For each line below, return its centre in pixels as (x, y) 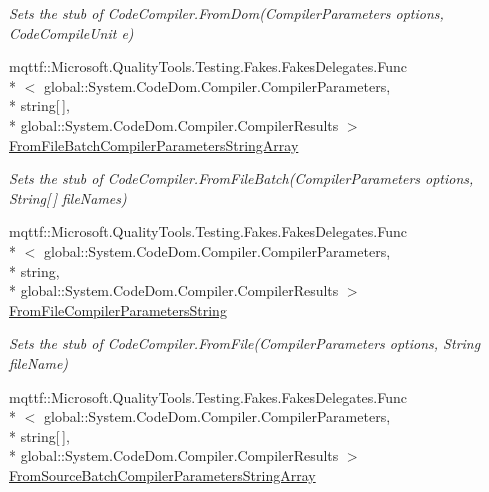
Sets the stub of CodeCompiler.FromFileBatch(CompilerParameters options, (241, 178)
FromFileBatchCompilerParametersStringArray (154, 144)
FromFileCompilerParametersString (118, 309)
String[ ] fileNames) (68, 197)
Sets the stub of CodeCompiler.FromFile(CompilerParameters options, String (245, 343)
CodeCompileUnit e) (71, 32)
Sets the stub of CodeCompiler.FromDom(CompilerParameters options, (226, 13)
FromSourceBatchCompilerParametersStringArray (162, 474)
